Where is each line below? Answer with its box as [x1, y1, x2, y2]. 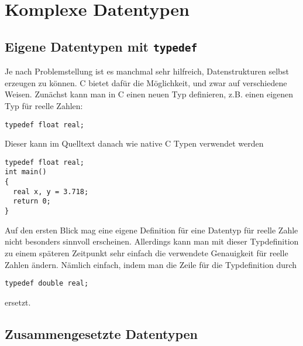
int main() [5, 168, 47, 177]
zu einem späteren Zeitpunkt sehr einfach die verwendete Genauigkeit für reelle [5, 246, 288, 259]
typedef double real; [5, 279, 89, 288]
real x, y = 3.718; [13, 187, 89, 196]
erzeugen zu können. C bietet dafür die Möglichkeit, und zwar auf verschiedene [5, 76, 287, 89]
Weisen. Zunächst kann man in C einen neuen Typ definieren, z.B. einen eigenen [5, 88, 294, 100]
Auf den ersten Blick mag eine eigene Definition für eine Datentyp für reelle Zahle [5, 223, 298, 236]
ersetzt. [5, 296, 31, 308]
